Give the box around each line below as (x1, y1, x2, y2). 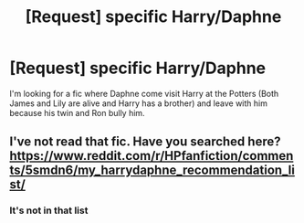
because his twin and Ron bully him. (9, 107, 145, 118)
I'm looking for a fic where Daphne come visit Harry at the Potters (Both (9, 88, 279, 99)
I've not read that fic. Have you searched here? (9, 134, 281, 150)
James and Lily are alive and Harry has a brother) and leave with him (9, 98, 267, 109)
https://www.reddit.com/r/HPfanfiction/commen (9, 148, 294, 164)
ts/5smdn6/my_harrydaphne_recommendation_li (9, 163, 295, 178)
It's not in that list (9, 204, 89, 217)
